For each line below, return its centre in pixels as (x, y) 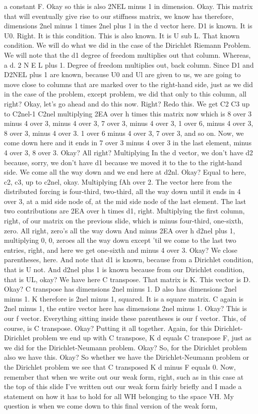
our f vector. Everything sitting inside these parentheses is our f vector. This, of (125, 318)
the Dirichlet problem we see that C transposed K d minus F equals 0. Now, (120, 366)
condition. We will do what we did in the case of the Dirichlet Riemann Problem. (128, 45)
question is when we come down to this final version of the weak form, (111, 406)
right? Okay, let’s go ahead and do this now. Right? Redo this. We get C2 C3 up (127, 103)
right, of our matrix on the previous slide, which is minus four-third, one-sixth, (124, 221)
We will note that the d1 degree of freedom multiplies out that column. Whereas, (128, 54)
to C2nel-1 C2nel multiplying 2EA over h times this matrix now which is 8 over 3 (128, 113)
